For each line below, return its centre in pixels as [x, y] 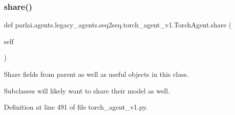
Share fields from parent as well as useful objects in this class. [96, 74]
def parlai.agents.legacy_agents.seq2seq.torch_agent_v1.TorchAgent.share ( [118, 25]
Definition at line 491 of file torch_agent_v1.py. [76, 107]
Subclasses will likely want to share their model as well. [87, 90]
